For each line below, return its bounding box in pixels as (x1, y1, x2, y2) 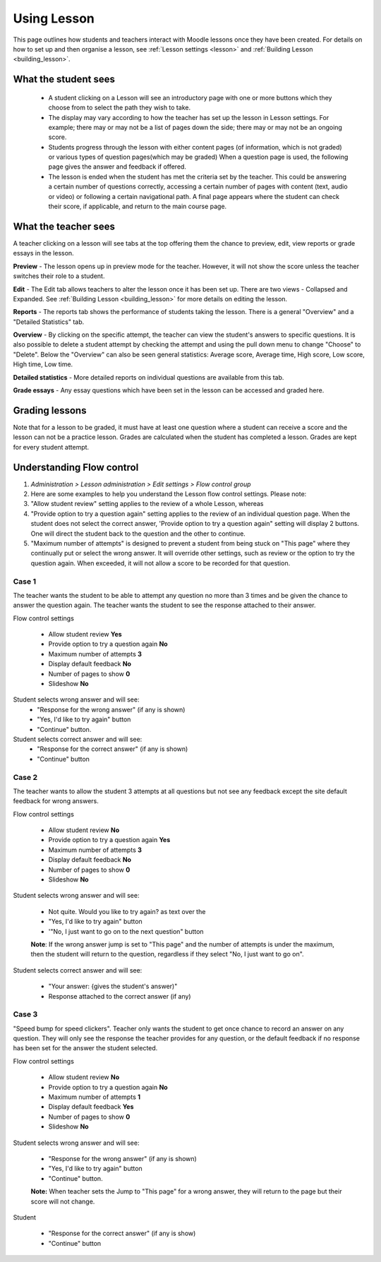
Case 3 (13, 1009, 38, 1019)
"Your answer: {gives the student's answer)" (48, 982, 178, 991)
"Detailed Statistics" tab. (13, 318, 85, 326)
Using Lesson (13, 11, 95, 26)
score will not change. (30, 1197, 95, 1206)
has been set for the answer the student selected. (13, 1044, 158, 1052)
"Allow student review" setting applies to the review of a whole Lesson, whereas (30, 500, 264, 508)
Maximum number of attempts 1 (48, 1093, 141, 1101)
